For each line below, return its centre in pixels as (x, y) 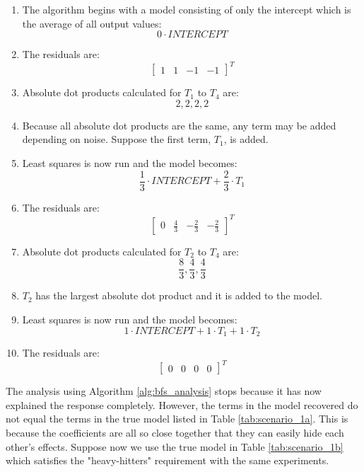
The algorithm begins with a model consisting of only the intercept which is (187, 9)
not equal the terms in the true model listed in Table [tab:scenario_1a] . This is (177, 419)
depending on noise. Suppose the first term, (117, 139)
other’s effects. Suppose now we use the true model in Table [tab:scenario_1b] (175, 446)
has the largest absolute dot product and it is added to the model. (179, 295)
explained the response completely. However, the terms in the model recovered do (182, 404)
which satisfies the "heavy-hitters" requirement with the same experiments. (168, 460)
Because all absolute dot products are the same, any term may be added (179, 125)
